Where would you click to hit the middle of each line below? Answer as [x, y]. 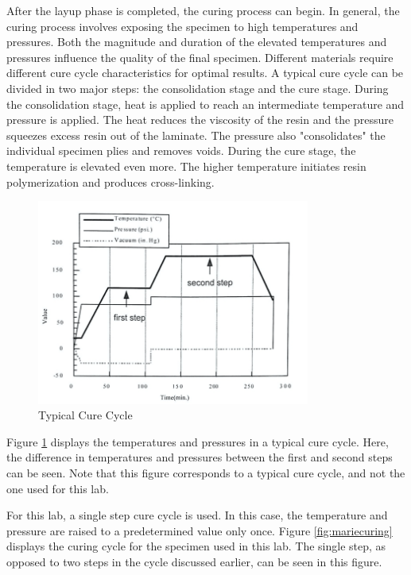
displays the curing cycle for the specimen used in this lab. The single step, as [196, 546]
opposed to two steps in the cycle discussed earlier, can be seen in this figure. [194, 561]
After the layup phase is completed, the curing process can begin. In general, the [203, 10]
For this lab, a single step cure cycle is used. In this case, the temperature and [197, 515]
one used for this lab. [58, 488]
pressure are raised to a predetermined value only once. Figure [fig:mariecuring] [200, 530]
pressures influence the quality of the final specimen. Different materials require [200, 57]
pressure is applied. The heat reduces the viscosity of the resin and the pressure [200, 120]
